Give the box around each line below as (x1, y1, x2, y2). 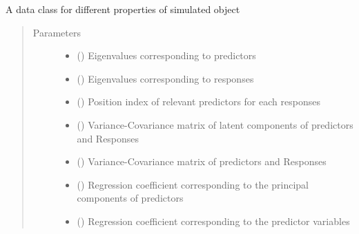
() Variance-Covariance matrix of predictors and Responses (77, 154, 327, 169)
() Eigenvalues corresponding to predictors (77, 48, 256, 63)
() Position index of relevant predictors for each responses (77, 94, 320, 109)
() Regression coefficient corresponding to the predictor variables (77, 213, 350, 228)
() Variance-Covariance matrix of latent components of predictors (77, 117, 353, 131)
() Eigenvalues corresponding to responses (77, 71, 254, 85)
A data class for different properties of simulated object (6, 2, 240, 16)
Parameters (32, 25, 81, 39)
